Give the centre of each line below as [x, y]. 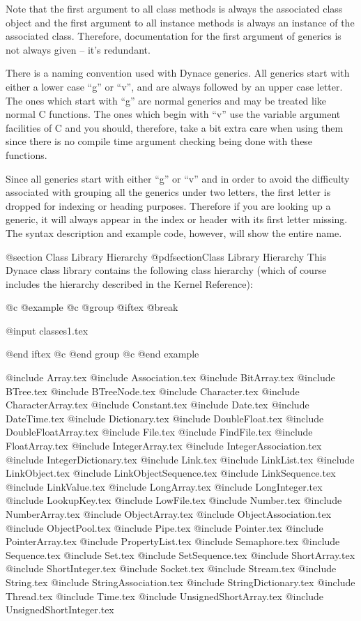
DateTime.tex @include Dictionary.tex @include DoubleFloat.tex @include [165, 418]
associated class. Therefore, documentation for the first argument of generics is [174, 36]
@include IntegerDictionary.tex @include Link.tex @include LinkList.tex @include [180, 459]
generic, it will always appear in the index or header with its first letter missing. [177, 219]
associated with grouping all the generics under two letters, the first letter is [168, 192]
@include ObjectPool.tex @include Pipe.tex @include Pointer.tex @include [164, 527]
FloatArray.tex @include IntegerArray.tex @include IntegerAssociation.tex [164, 446]
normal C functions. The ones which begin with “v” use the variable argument [173, 114]
